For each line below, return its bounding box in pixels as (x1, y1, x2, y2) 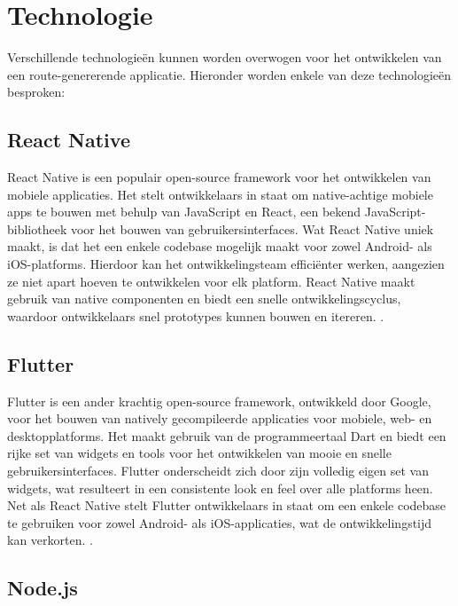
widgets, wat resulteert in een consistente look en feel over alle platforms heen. (7, 478, 433, 497)
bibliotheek (7, 219, 67, 238)
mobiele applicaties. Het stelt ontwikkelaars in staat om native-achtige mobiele (7, 185, 433, 203)
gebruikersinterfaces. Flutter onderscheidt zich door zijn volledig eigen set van (7, 461, 429, 480)
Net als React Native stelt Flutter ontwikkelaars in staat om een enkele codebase (7, 496, 446, 515)
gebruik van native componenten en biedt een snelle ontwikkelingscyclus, (7, 289, 401, 308)
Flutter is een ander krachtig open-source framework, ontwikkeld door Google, (7, 391, 431, 410)
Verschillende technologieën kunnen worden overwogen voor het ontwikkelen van (7, 48, 442, 67)
